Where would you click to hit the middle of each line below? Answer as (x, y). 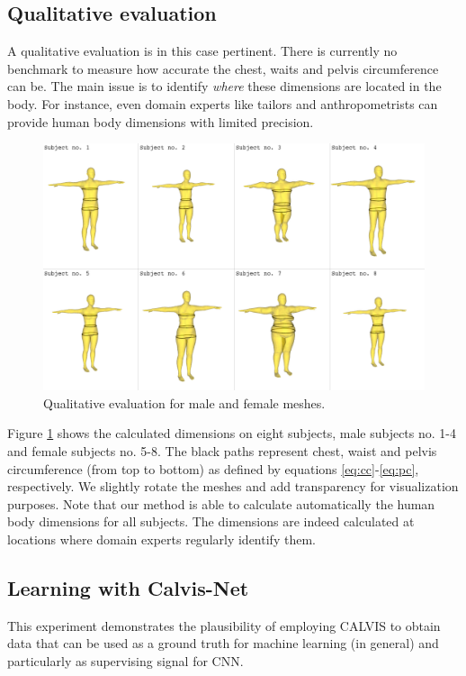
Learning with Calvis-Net (128, 588)
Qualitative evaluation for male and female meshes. (184, 402)
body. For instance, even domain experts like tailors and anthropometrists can (223, 103)
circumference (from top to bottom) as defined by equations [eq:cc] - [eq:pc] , (213, 468)
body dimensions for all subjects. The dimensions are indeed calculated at (211, 521)
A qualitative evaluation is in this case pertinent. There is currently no (202, 51)
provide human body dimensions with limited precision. (161, 121)
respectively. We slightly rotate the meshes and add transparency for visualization (233, 486)
